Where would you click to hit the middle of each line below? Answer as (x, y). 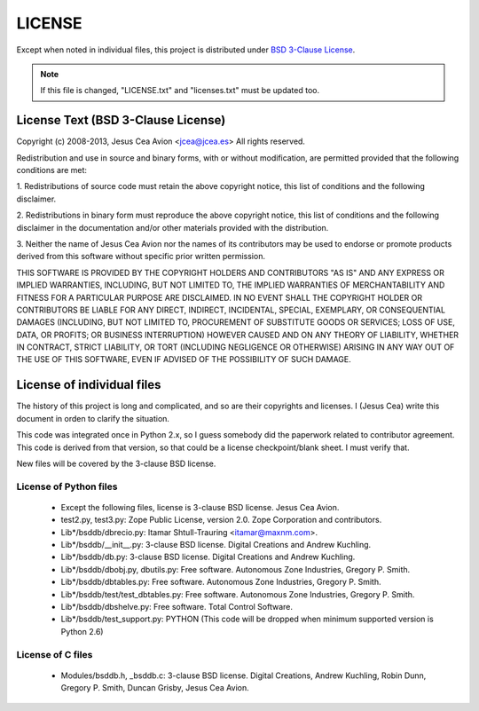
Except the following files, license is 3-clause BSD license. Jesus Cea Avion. (200, 507)
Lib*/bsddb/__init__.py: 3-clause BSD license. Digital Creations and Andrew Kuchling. (216, 545)
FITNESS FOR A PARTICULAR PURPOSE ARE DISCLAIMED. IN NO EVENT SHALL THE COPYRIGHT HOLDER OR (220, 297)
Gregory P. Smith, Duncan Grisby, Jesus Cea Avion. (155, 688)
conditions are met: (52, 170)
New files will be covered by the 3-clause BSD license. (116, 463)
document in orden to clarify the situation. (93, 418)
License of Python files (67, 486)
